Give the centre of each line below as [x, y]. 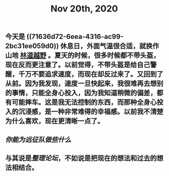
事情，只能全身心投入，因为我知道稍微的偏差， [84, 93]
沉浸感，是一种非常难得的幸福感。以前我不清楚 [91, 112]
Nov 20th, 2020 [84, 9]
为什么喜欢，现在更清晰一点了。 [55, 121]
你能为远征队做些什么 [38, 140]
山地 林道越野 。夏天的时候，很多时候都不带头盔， [82, 55]
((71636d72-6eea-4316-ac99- [75, 37]
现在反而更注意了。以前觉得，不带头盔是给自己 [78, 65]
